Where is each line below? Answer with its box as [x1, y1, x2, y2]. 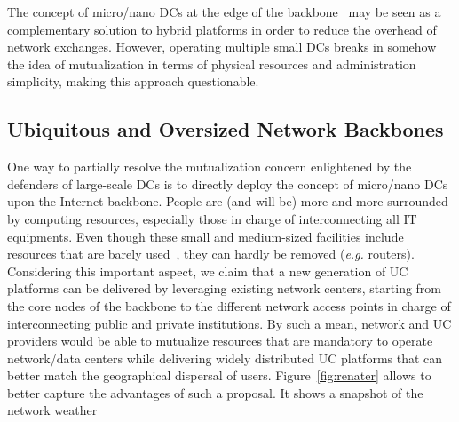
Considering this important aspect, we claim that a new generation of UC [7, 261, 408, 280]
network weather [7, 401, 98, 419]
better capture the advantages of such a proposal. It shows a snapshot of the [7, 383, 423, 402]
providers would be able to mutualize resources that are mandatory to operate [7, 331, 433, 350]
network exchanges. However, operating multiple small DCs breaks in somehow [7, 37, 437, 56]
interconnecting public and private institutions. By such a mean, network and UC [7, 314, 452, 332]
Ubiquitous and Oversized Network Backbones [7, 115, 444, 143]
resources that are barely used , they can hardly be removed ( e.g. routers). [7, 244, 415, 263]
